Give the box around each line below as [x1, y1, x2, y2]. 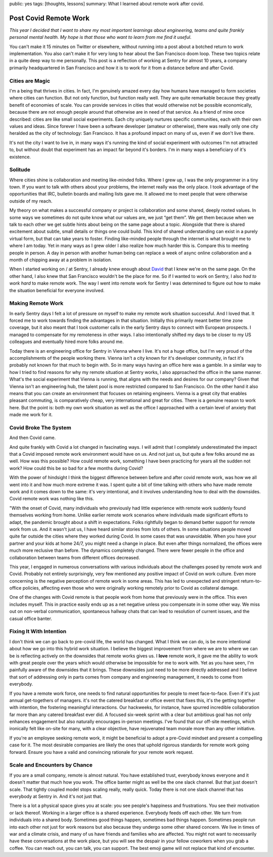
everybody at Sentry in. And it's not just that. [9, 793, 103, 799]
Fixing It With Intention [9, 628, 67, 635]
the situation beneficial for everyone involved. [9, 287, 105, 293]
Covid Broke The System [9, 424, 72, 431]
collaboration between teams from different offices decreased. [9, 554, 140, 560]
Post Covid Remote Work [9, 14, 90, 22]
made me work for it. [9, 412, 53, 418]
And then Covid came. [9, 435, 56, 441]
